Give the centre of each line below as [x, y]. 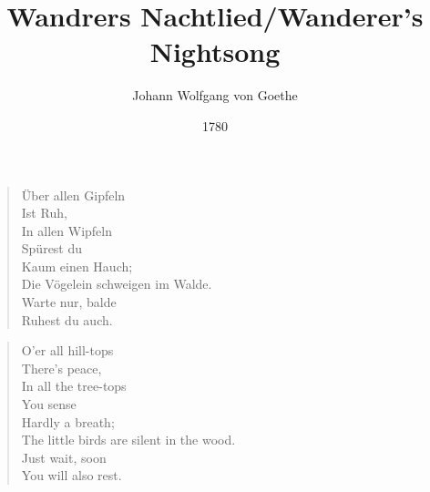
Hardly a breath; [68, 421]
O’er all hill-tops [67, 350]
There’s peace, [61, 368]
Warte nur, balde [69, 302]
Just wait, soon [64, 457]
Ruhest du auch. [67, 319]
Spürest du [52, 248]
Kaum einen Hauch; [77, 266]
